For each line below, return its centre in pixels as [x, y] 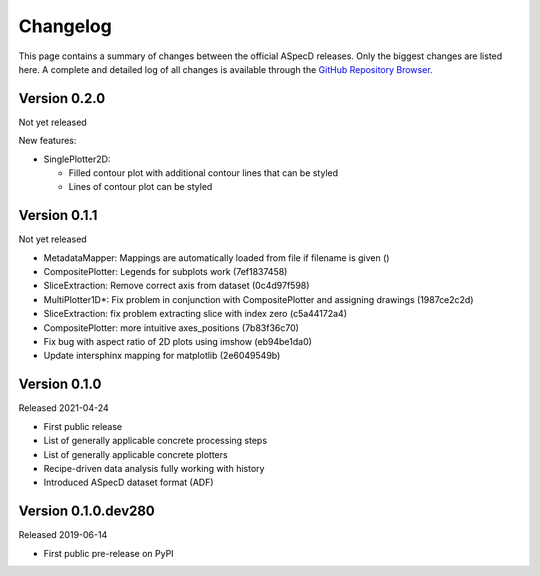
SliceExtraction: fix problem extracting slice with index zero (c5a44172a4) [195, 314]
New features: [47, 141]
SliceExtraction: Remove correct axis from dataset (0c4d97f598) [176, 286]
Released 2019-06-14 [63, 535]
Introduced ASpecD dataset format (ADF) [128, 482]
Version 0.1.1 [58, 215]
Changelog [65, 26]
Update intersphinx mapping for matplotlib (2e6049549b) [162, 356]
